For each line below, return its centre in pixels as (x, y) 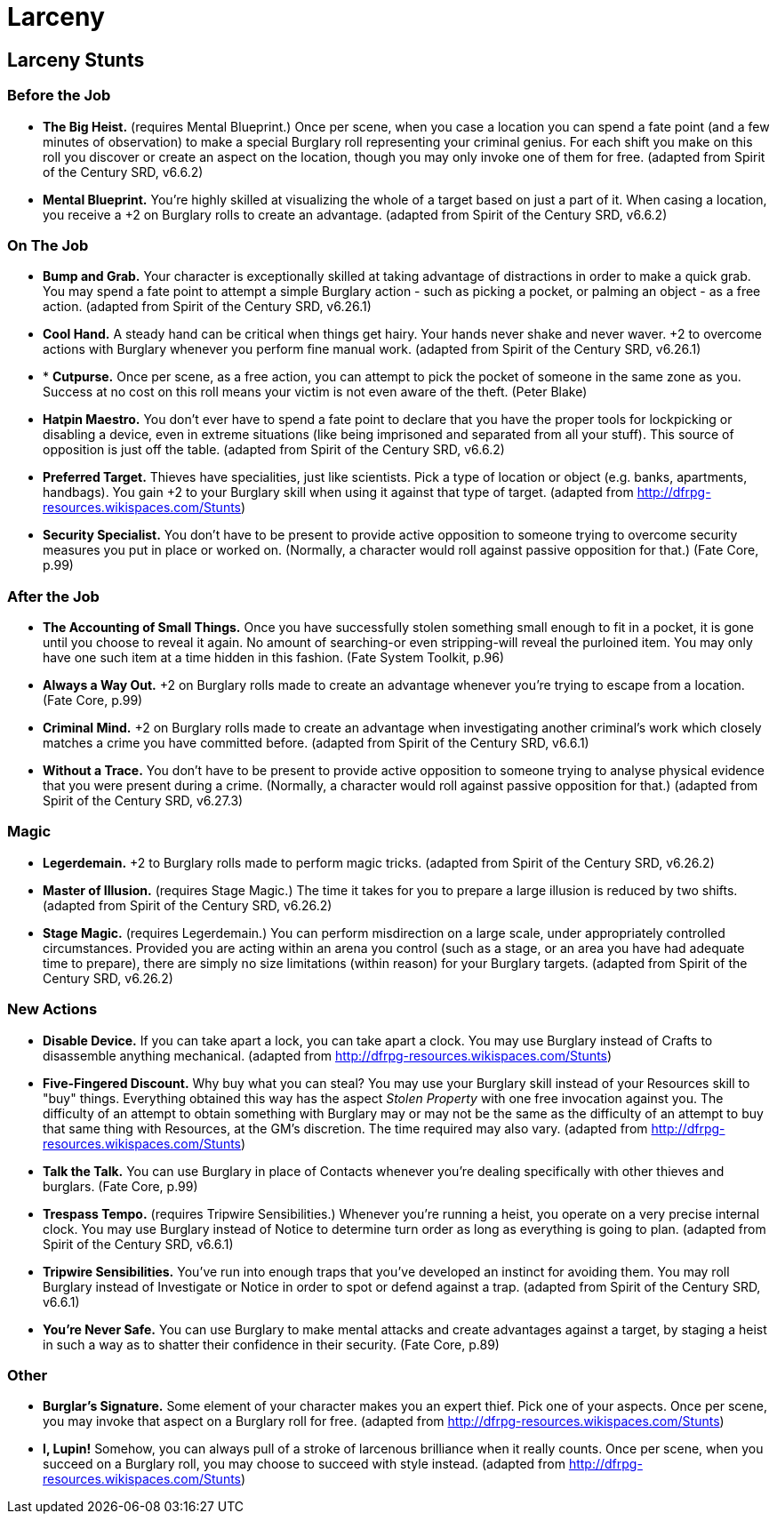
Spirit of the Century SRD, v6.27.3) (143, 801)
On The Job (48, 245)
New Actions (52, 1009)
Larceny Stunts (76, 60)
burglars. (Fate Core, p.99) (120, 1186)
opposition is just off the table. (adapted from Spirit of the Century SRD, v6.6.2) (274, 450)
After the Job (53, 596)
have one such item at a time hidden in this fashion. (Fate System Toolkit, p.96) (274, 658)
